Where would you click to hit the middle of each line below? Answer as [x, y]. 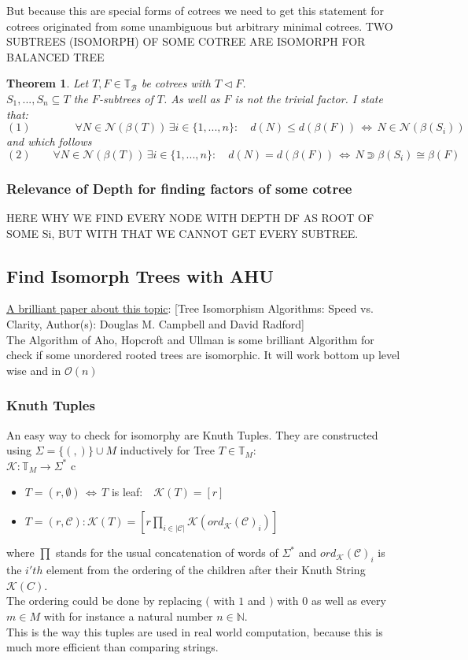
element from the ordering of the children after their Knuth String [206, 570]
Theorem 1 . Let [48, 83]
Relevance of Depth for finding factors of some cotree [179, 188]
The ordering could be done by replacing [104, 601]
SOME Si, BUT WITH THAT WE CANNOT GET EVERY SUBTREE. [182, 233]
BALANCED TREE [55, 56]
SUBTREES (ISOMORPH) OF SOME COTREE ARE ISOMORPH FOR [186, 41]
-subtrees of [126, 98]
